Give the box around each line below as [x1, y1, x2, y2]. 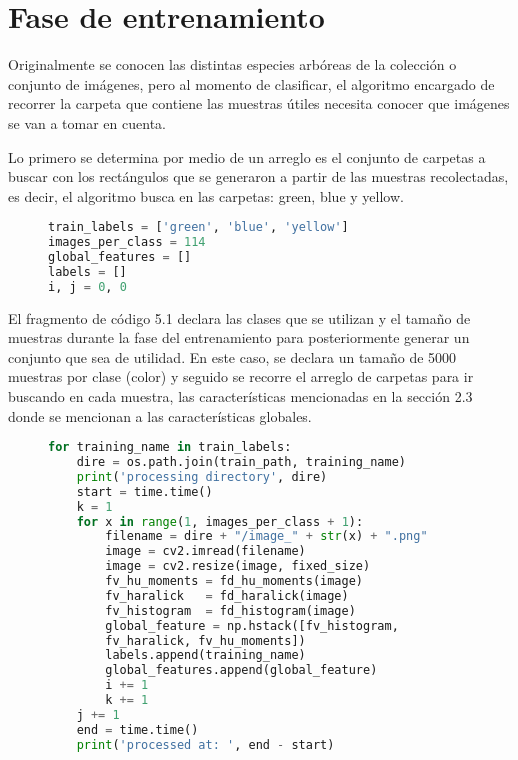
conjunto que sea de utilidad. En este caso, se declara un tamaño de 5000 [8, 346, 457, 367]
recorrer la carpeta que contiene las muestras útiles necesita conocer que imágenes [8, 93, 510, 114]
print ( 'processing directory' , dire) [76, 469, 328, 484]
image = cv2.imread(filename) [105, 544, 306, 559]
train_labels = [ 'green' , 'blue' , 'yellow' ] [48, 220, 349, 235]
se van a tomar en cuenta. [8, 112, 166, 133]
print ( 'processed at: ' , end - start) [76, 737, 335, 752]
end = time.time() [76, 722, 199, 737]
